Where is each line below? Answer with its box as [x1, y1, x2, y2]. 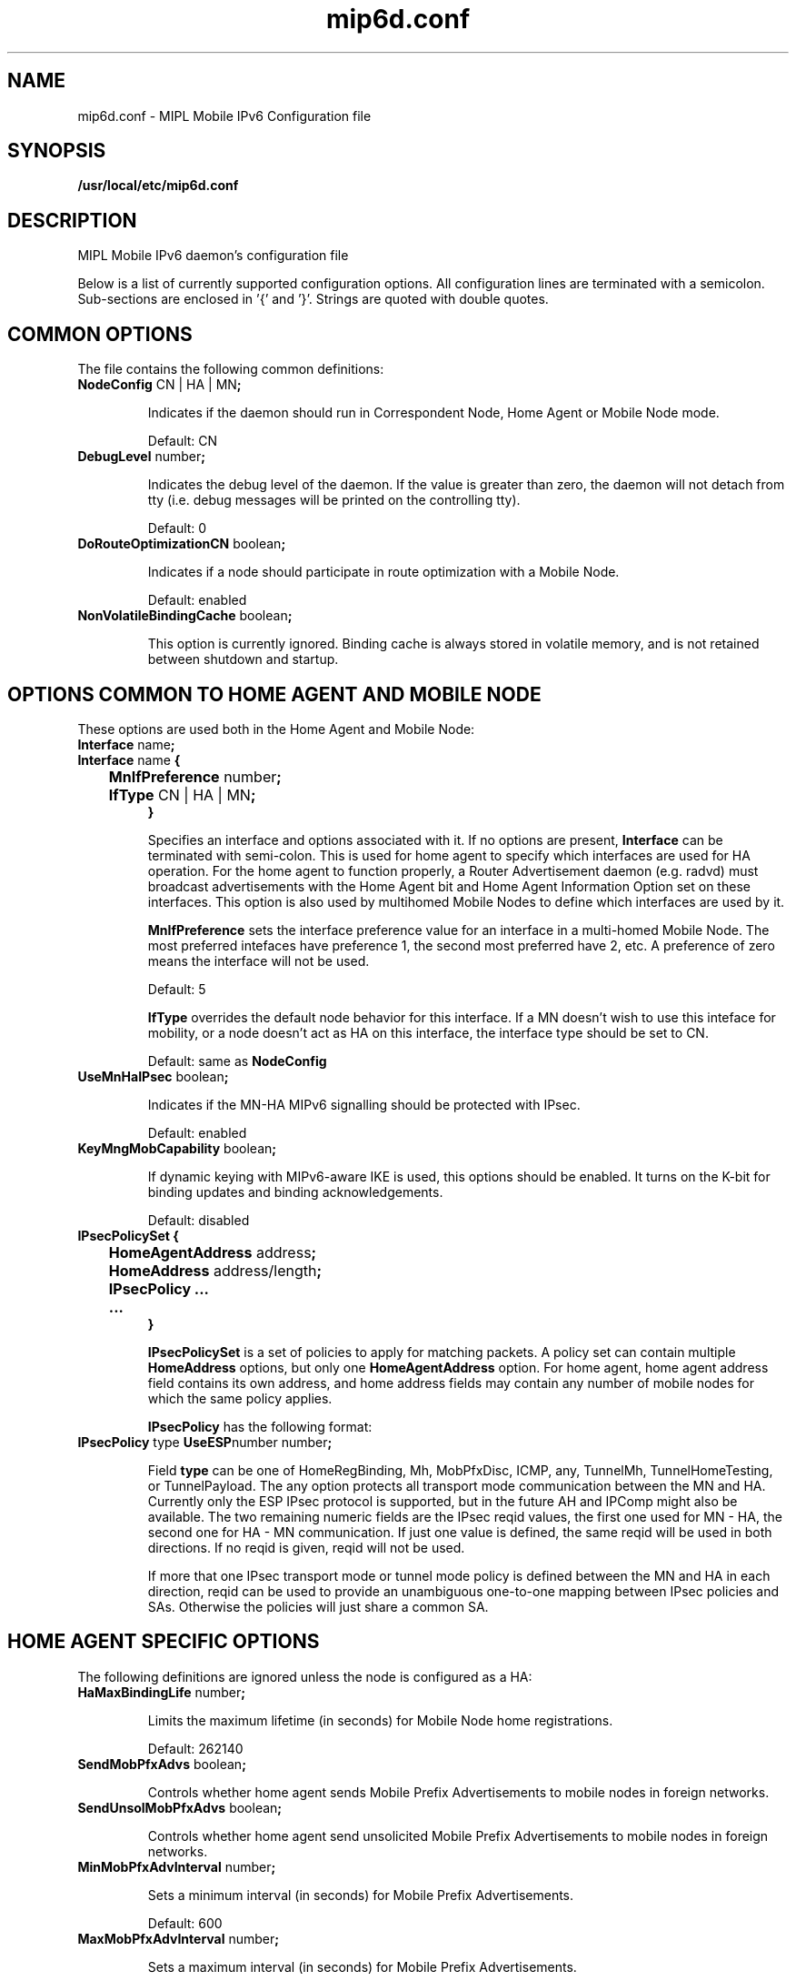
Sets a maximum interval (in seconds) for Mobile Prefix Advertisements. [147, 1958, 577, 1975]
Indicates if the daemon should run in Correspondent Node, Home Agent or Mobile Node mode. [147, 405, 720, 421]
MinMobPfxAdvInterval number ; [77, 1858, 276, 1875]
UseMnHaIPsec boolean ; [77, 1068, 229, 1084]
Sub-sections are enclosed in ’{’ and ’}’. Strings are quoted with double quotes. [77, 291, 549, 307]
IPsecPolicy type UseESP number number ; [77, 1433, 333, 1450]
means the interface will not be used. [147, 952, 370, 969]
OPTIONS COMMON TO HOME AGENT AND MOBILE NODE [7, 682, 542, 706]
